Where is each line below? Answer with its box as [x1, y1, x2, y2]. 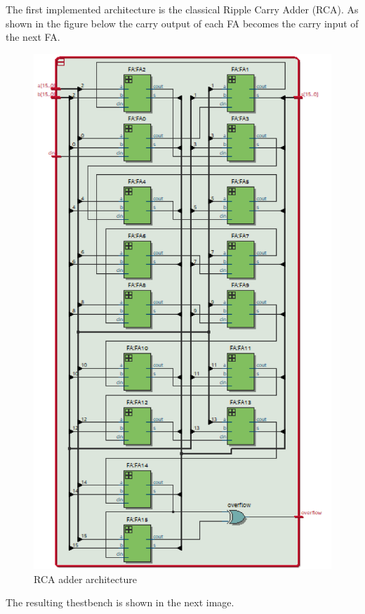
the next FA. [6, 30, 60, 44]
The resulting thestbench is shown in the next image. [6, 595, 234, 610]
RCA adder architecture [34, 571, 137, 586]
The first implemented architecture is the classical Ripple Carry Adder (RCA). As [6, 2, 359, 16]
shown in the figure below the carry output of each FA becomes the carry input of [6, 15, 359, 30]
